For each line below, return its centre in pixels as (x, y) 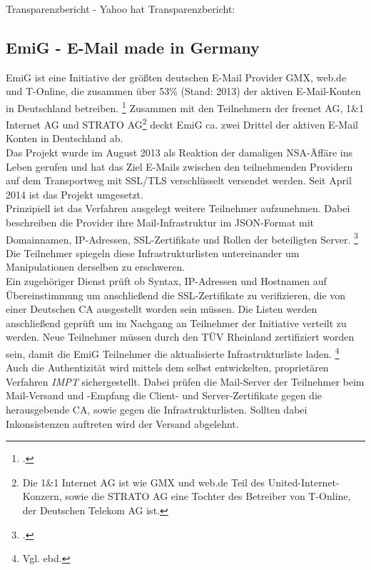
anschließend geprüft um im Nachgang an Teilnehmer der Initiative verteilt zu (176, 322)
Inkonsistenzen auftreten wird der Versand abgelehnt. (122, 423)
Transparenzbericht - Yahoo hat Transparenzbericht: (121, 9)
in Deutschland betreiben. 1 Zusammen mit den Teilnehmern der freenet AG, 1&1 (185, 106)
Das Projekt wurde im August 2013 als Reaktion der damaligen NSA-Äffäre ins (179, 152)
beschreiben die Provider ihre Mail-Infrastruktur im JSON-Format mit (160, 222)
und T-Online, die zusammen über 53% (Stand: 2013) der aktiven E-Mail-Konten (183, 91)
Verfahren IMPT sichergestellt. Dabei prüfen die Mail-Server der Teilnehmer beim (185, 381)
